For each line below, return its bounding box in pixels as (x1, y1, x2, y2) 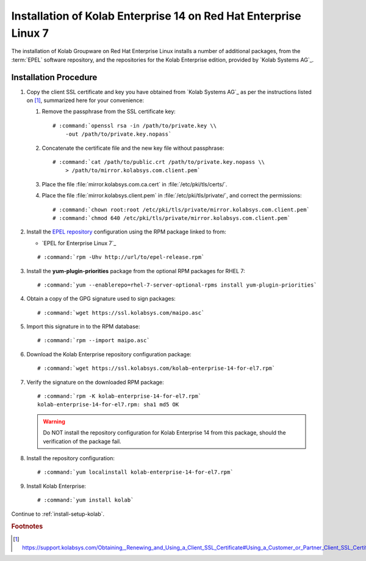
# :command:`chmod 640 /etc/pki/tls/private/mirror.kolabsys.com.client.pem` (52, 215, 291, 221)
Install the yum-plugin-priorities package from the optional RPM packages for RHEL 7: (26, 267, 245, 274)
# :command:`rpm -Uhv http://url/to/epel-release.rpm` (37, 254, 205, 261)
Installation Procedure (11, 72, 98, 82)
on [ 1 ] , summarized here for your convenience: (26, 97, 145, 104)
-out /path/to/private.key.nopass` (65, 131, 172, 137)
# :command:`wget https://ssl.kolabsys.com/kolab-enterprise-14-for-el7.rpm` (37, 365, 276, 372)
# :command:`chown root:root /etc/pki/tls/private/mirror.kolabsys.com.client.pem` (52, 206, 310, 213)
